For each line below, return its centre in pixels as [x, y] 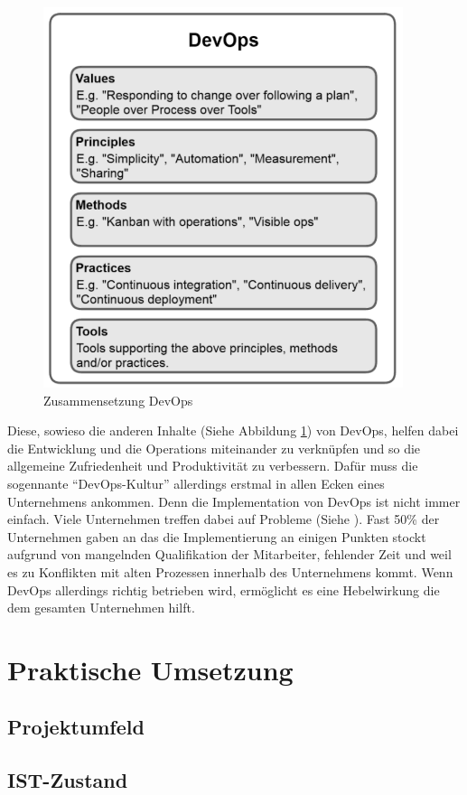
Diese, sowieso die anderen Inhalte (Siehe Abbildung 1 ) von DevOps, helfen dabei [233, 430]
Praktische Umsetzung [150, 669]
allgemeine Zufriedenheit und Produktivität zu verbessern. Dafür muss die [213, 466]
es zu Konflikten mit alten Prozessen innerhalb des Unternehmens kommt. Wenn [230, 571]
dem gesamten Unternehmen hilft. [101, 608]
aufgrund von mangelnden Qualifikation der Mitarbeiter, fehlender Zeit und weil [229, 554]
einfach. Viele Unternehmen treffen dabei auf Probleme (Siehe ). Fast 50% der [224, 519]
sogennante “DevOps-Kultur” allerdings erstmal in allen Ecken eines [196, 483]
